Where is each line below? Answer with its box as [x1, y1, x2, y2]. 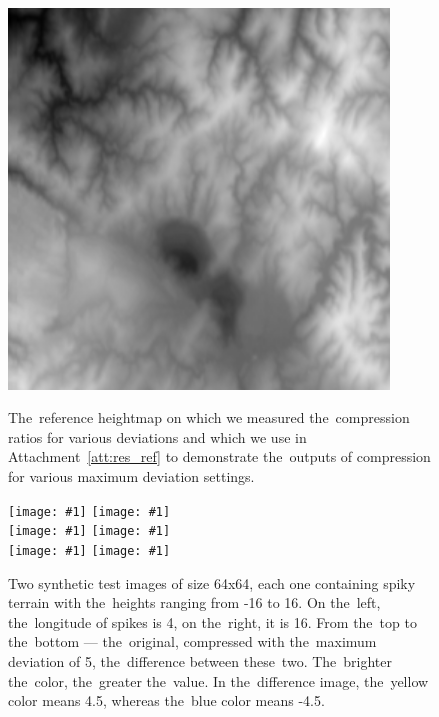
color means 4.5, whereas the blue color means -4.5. [8, 690, 325, 711]
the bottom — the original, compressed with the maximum [8, 631, 377, 652]
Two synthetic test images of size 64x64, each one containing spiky [8, 572, 416, 593]
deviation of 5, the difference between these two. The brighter [8, 650, 393, 671]
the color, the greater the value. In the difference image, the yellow [8, 670, 429, 691]
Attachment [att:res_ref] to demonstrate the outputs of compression [8, 446, 431, 467]
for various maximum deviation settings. [8, 465, 255, 486]
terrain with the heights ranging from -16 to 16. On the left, [8, 592, 381, 613]
